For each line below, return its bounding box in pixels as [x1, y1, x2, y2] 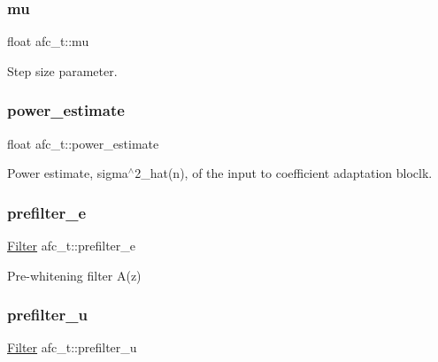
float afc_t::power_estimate [7, 134, 159, 152]
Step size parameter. [7, 61, 118, 80]
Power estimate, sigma [7, 164, 128, 182]
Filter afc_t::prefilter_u [7, 338, 137, 357]
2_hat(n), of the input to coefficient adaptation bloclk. [134, 164, 433, 182]
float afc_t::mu [7, 32, 89, 50]
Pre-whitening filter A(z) [7, 266, 142, 284]
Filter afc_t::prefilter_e [7, 236, 135, 255]
